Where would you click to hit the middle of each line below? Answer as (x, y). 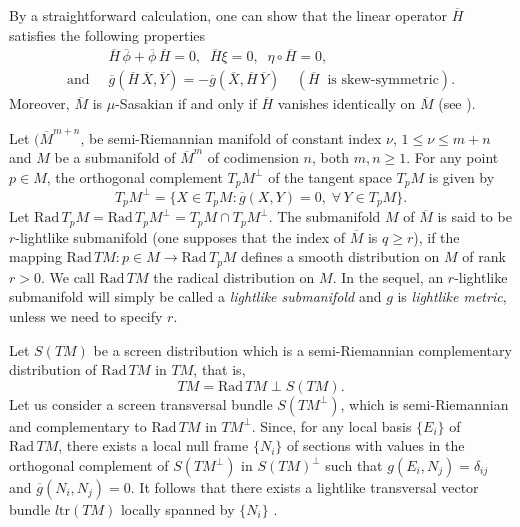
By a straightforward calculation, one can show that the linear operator (228, 15)
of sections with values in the (375, 445)
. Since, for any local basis (331, 425)
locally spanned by (177, 509)
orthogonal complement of (89, 465)
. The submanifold (324, 216)
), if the (436, 236)
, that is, (219, 369)
